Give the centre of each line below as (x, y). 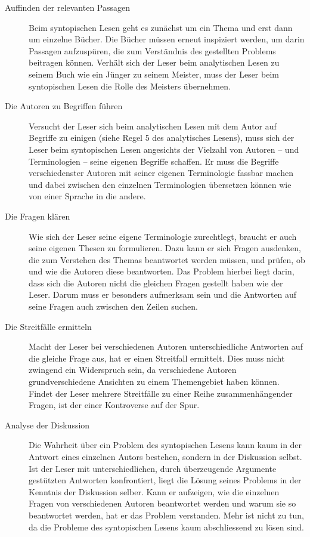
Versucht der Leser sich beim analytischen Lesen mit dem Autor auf (153, 126)
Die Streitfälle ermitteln (48, 326)
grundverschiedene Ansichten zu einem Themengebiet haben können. (154, 382)
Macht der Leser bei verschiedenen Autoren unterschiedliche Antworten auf (166, 346)
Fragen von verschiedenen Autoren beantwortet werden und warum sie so (162, 503)
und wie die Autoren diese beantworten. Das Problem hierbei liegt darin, (162, 271)
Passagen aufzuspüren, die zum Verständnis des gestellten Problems (152, 50)
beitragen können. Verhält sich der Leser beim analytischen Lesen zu (154, 62)
